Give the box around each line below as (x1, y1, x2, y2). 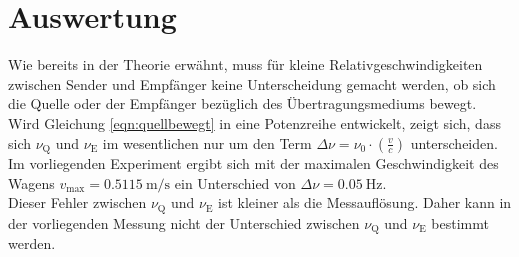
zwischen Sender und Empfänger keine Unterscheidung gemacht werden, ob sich (8, 73, 496, 94)
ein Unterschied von (174, 172, 296, 193)
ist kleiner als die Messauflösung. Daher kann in (217, 192, 512, 213)
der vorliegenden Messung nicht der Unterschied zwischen (8, 212, 360, 233)
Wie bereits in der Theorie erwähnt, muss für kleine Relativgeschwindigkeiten (8, 54, 483, 75)
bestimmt (431, 212, 489, 233)
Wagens (8, 172, 55, 193)
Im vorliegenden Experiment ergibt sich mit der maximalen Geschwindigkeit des (8, 152, 499, 173)
